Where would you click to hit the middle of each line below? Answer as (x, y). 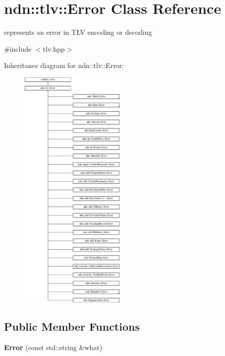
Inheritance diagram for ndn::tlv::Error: (64, 65)
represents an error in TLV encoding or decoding (78, 32)
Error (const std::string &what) (53, 347)
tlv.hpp (54, 48)
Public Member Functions (72, 326)
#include (18, 48)
